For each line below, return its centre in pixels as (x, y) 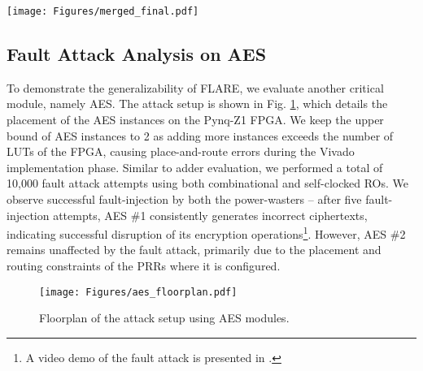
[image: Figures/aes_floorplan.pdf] (138, 292)
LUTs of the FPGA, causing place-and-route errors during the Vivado (181, 151)
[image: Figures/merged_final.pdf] (103, 11)
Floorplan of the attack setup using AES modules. (164, 318)
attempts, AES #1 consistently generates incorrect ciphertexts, (210, 215)
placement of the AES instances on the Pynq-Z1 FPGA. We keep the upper (195, 120)
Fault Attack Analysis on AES (137, 54)
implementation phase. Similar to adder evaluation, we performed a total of (195, 167)
